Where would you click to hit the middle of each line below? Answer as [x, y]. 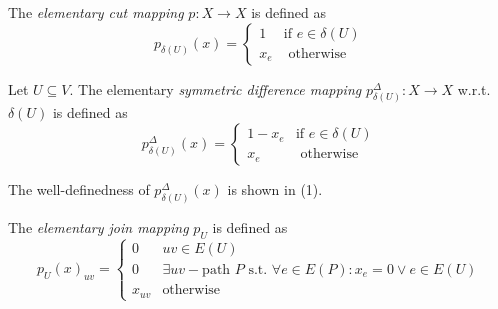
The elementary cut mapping [96, 12]
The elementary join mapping [98, 226]
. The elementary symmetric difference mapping [215, 88]
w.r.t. [474, 88]
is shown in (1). [275, 189]
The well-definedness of [79, 189]
